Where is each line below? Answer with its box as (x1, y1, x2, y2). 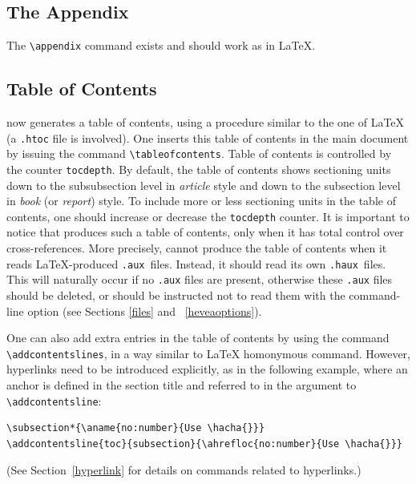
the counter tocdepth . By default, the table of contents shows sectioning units (6, 160, 391, 177)
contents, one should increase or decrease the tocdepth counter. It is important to (6, 208, 410, 224)
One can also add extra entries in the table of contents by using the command (6, 329, 390, 346)
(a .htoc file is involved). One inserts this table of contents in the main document (6, 129, 409, 146)
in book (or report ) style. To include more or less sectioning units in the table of (6, 192, 396, 209)
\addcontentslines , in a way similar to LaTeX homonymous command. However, (6, 345, 410, 361)
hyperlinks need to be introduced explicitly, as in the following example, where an (6, 361, 408, 377)
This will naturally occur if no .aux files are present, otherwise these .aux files (6, 271, 393, 288)
